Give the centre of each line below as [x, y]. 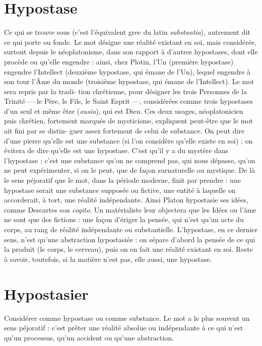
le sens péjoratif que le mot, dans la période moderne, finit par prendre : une [122, 180]
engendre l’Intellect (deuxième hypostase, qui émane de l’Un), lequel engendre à [127, 71]
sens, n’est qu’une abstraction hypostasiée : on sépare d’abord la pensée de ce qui [130, 239]
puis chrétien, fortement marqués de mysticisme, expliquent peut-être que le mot [128, 121]
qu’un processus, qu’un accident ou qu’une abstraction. [89, 337]
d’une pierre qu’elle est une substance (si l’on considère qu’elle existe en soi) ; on [128, 140]
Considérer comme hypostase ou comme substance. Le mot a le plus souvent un [127, 318]
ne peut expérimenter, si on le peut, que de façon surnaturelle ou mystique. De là [129, 170]
